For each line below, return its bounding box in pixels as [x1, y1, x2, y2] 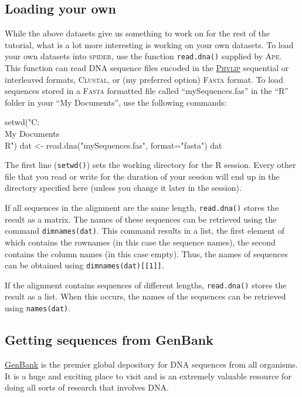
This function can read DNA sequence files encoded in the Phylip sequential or [5, 62, 289, 74]
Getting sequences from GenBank [5, 331, 213, 349]
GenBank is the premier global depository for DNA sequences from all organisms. [5, 358, 298, 370]
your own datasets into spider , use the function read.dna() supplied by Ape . [5, 50, 282, 62]
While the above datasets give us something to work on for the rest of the [5, 27, 270, 39]
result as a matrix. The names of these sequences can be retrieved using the [5, 213, 277, 225]
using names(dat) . [5, 302, 71, 314]
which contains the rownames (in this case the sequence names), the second [5, 235, 276, 248]
